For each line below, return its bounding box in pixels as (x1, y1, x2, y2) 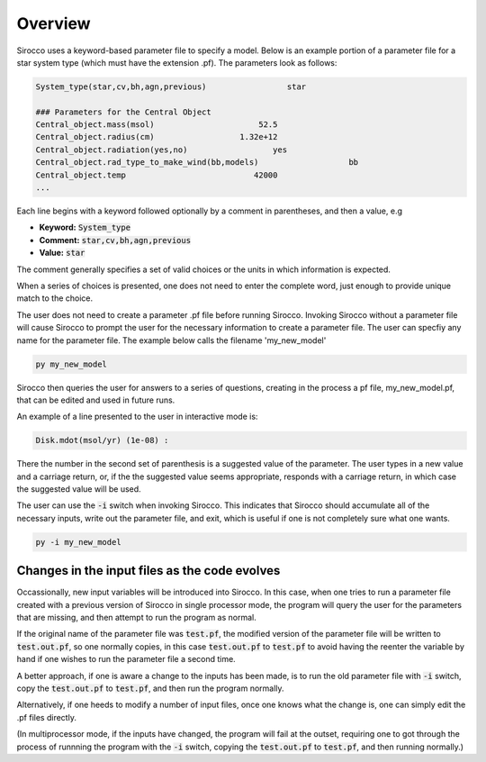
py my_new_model (35, 358, 108, 369)
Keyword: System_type (39, 222, 130, 233)
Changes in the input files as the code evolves (16, 563, 281, 578)
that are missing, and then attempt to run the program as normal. (16, 612, 256, 623)
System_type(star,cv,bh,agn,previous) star (35, 81, 307, 92)
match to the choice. (16, 293, 94, 304)
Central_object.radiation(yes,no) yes (35, 144, 288, 155)
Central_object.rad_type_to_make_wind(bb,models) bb (35, 158, 359, 168)
